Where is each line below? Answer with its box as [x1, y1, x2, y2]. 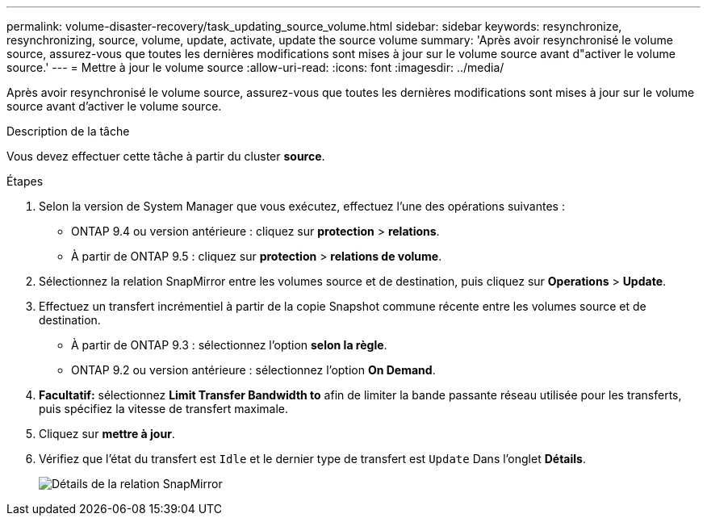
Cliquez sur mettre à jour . [39, 427, 175, 441]
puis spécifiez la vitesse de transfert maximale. [39, 402, 289, 416]
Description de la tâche [6, 124, 130, 138]
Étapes [6, 174, 44, 188]
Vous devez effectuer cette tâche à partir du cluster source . [6, 149, 325, 163]
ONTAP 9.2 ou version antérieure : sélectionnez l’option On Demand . [71, 363, 436, 377]
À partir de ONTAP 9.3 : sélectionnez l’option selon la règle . [71, 338, 387, 352]
